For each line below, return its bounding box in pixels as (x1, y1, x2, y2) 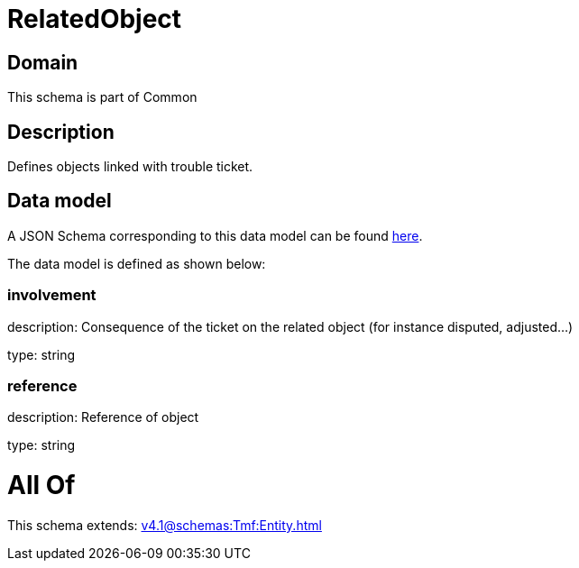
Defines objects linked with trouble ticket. (7, 159, 253, 175)
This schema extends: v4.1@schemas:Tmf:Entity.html (7, 517, 322, 533)
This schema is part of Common (7, 89, 198, 105)
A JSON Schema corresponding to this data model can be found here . (7, 227, 423, 243)
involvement (7, 286, 96, 305)
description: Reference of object (7, 409, 199, 426)
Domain (7, 50, 78, 74)
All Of (7, 470, 76, 501)
